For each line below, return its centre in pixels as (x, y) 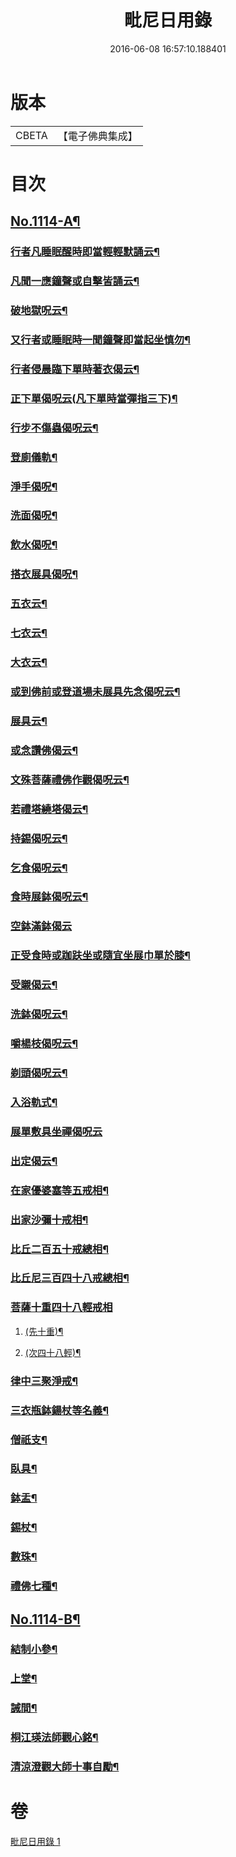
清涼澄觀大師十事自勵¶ (65, 1767)
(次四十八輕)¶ (53, 1352)
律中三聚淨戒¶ (44, 1381)
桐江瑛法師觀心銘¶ (54, 1738)
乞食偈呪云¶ (39, 868)
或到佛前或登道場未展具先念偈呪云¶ (95, 692)
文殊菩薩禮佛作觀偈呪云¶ (70, 779)
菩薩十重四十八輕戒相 (61, 1308)
